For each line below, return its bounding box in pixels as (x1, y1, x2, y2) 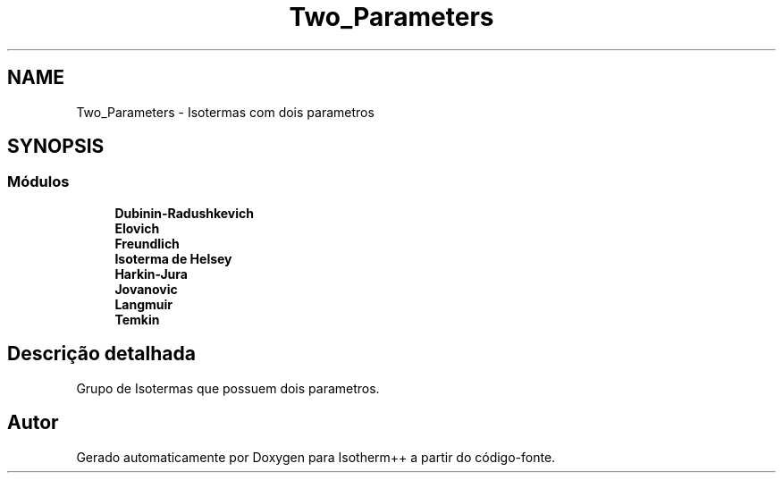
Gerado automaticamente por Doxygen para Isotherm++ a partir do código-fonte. (76, 449, 556, 465)
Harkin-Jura (114, 265, 188, 282)
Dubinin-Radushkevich (114, 205, 254, 221)
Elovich (114, 220, 160, 236)
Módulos (7, 173, 70, 191)
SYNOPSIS (7, 135, 105, 158)
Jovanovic (114, 281, 178, 297)
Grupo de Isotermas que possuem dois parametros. (76, 380, 380, 396)
